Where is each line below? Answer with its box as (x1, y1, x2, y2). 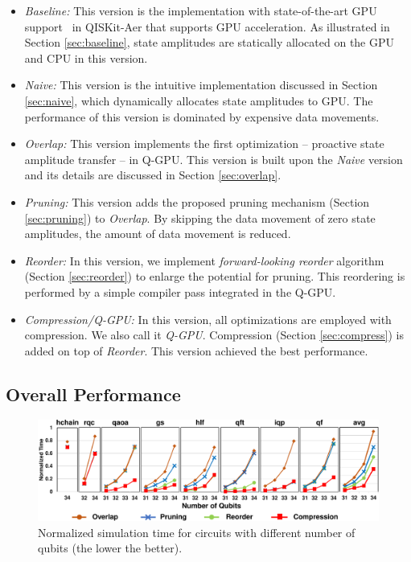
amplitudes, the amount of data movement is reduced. (24, 225, 291, 242)
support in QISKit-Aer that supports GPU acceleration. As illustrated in (24, 18, 390, 35)
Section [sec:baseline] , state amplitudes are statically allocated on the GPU (24, 34, 395, 51)
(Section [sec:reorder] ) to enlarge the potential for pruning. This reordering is (24, 268, 405, 285)
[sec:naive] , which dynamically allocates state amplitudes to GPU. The (24, 92, 373, 109)
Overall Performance (6, 381, 181, 406)
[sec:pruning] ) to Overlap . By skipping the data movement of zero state (24, 209, 376, 226)
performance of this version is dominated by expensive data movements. (24, 108, 380, 125)
